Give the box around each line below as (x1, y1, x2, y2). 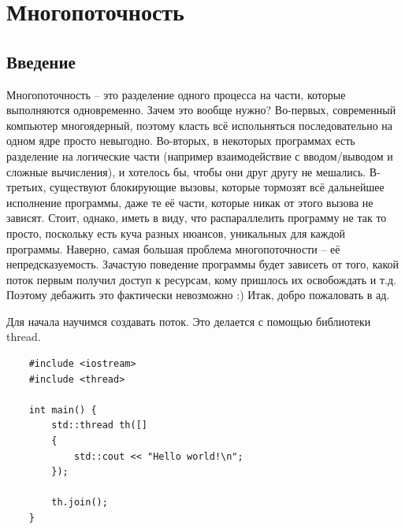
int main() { (28, 404, 97, 416)
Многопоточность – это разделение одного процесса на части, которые (6, 86, 346, 102)
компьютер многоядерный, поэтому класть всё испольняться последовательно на (6, 117, 393, 133)
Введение (6, 49, 76, 73)
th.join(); (51, 497, 108, 509)
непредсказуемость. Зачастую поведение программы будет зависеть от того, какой (6, 256, 399, 272)
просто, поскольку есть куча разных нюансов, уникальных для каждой (6, 224, 346, 241)
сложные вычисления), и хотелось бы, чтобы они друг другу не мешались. (6, 163, 366, 179)
